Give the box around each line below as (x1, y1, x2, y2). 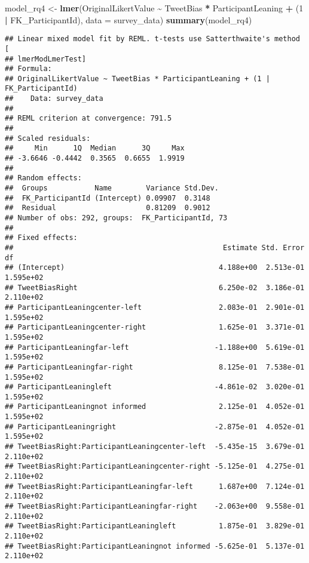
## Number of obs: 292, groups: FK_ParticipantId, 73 (5, 214, 228, 222)
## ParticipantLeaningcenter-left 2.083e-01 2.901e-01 (5, 303, 305, 312)
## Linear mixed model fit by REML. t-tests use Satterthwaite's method (5, 35, 300, 44)
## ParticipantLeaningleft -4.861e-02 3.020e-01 (5, 383, 305, 392)
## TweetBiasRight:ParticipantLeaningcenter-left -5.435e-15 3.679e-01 (5, 442, 305, 451)
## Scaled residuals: (5, 134, 91, 143)
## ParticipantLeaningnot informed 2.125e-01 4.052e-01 (5, 402, 305, 411)
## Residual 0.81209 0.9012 (5, 204, 210, 213)
